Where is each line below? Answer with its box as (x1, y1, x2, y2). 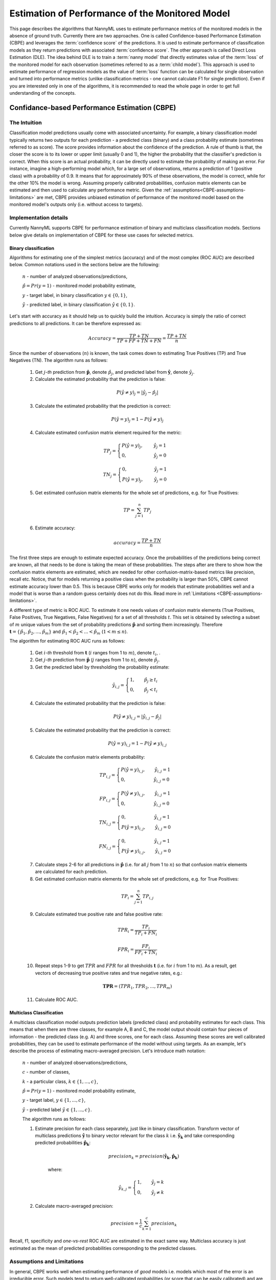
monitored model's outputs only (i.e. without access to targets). (9, 201, 143, 207)
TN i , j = (99, 820, 116, 826)
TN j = (103, 472, 117, 479)
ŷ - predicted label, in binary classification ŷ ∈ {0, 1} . (22, 302, 135, 307)
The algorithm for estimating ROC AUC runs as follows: (9, 638, 125, 644)
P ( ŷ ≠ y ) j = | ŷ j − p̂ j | (116, 390, 158, 396)
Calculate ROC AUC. (35, 996, 78, 1003)
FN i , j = (99, 843, 116, 850)
